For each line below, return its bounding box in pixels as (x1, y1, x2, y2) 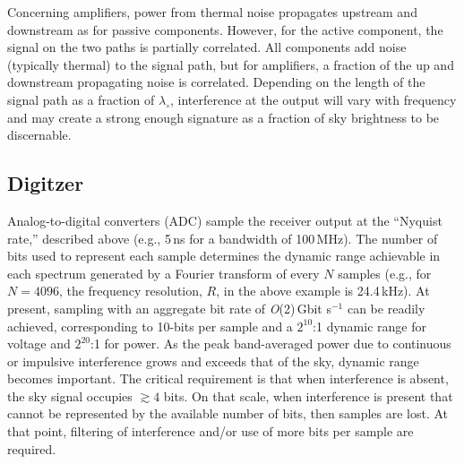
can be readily (347, 298, 425, 317)
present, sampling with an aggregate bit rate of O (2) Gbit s (7, 298, 331, 317)
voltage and (7, 334, 71, 353)
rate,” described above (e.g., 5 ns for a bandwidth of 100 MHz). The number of (7, 228, 438, 247)
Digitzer (7, 169, 84, 197)
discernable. (7, 125, 72, 144)
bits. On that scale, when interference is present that (163, 386, 453, 405)
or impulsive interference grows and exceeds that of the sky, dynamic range (7, 351, 419, 370)
